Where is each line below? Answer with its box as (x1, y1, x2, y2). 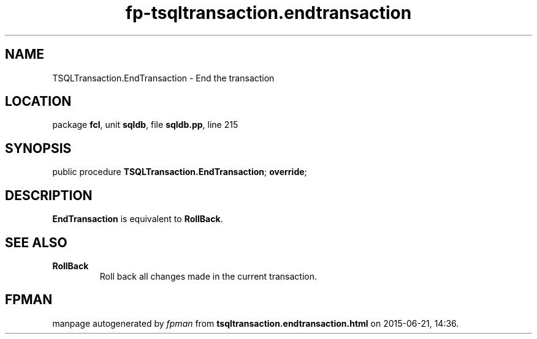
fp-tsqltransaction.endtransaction (125, 2, 412, 23)
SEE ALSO (5, 234, 67, 250)
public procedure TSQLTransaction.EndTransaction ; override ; (52, 166, 307, 177)
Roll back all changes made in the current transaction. (99, 270, 317, 281)
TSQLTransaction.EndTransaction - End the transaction (52, 72, 275, 83)
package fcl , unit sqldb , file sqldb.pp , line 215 (52, 119, 238, 130)
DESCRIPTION (5, 187, 93, 203)
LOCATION (5, 94, 72, 110)
